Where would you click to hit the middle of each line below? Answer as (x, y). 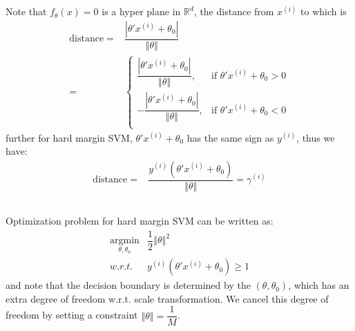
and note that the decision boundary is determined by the (128, 285)
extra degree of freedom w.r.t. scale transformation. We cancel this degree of (167, 298)
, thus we (316, 137)
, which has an (319, 285)
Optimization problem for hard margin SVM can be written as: (140, 221)
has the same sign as (230, 137)
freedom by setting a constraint (72, 315)
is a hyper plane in (141, 11)
